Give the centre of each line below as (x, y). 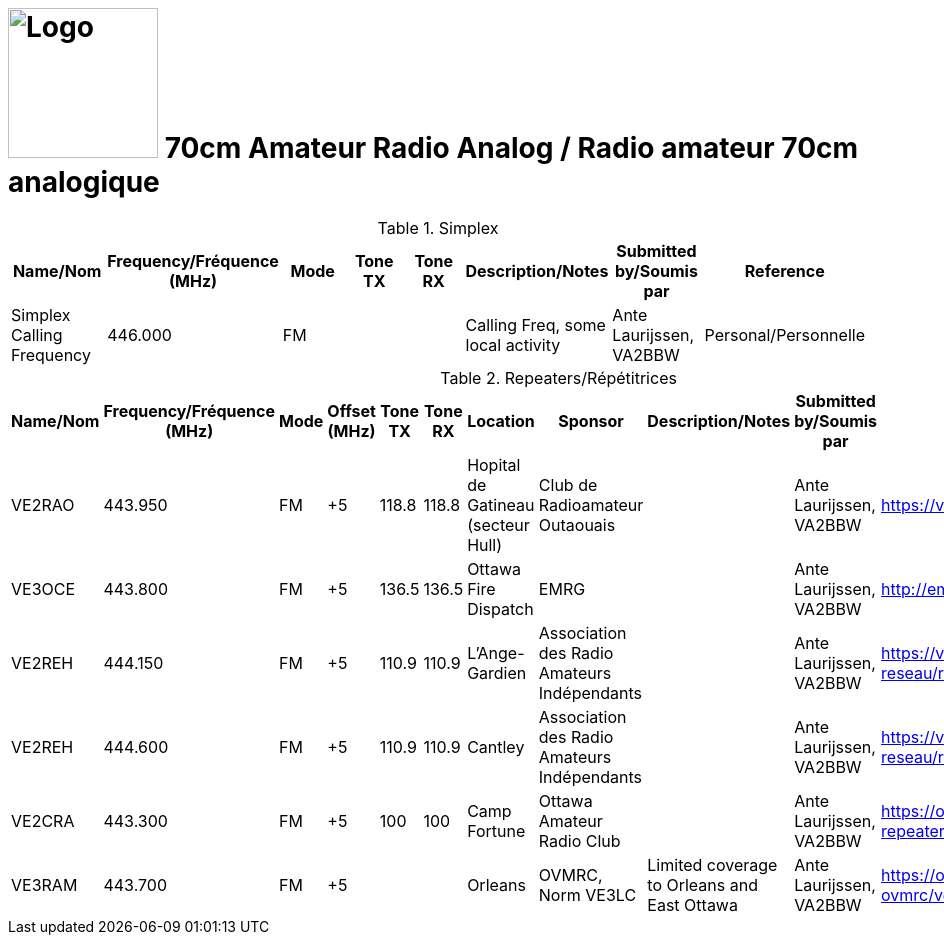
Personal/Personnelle (784, 334)
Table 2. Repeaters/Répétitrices (558, 377)
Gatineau (501, 504)
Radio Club (579, 840)
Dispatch (500, 608)
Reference (784, 270)
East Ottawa (692, 904)
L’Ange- (496, 652)
